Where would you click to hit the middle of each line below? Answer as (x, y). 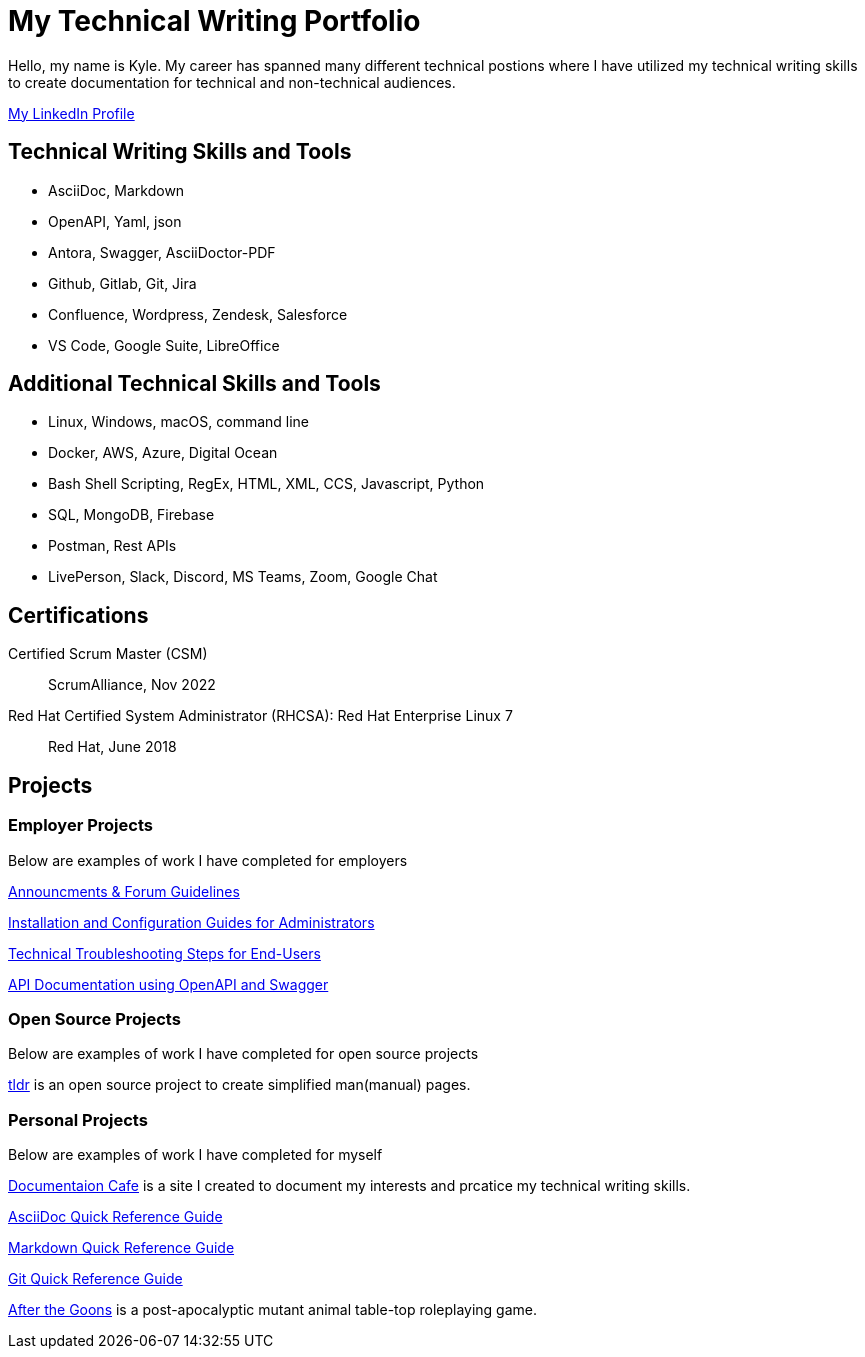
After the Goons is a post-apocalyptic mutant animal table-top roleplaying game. (273, 1309)
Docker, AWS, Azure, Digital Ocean (163, 453)
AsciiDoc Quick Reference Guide (115, 1216)
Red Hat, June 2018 (112, 747)
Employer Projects (80, 825)
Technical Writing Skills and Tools (180, 152)
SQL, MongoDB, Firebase (131, 515)
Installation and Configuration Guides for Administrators (191, 922)
